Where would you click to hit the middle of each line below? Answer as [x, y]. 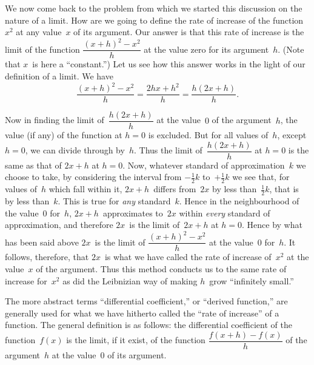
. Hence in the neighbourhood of [239, 201]
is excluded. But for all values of [208, 135]
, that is [284, 189]
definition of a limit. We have [59, 75]
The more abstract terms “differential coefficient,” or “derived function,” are [146, 301]
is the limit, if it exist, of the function [136, 340]
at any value [39, 32]
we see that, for [261, 177]
